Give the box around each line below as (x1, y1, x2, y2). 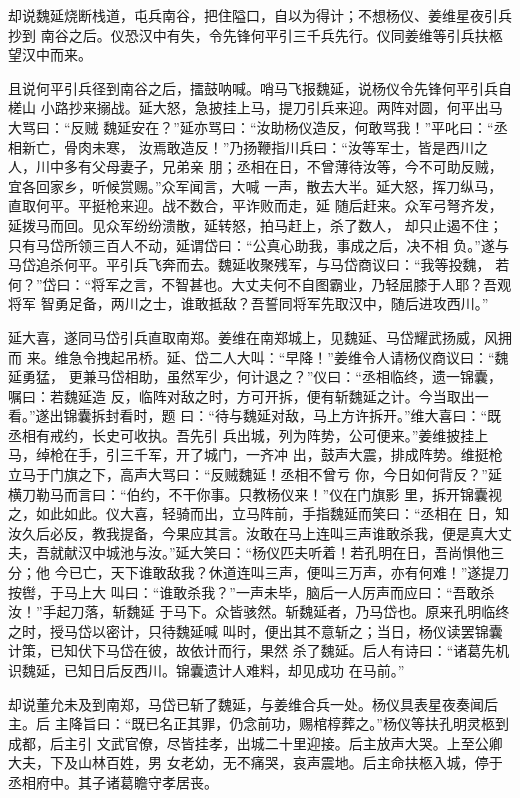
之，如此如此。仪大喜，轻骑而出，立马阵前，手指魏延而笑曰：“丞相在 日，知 (8, 503, 510, 524)
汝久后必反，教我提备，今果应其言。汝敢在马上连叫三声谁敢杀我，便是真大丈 (8, 522, 512, 543)
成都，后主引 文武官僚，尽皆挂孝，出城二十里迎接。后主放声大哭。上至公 (8, 732, 489, 753)
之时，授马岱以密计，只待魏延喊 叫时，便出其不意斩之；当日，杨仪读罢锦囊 (8, 620, 503, 641)
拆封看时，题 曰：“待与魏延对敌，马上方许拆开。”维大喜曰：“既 (91, 405, 502, 426)
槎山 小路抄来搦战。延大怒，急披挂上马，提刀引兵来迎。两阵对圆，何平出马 (8, 97, 503, 118)
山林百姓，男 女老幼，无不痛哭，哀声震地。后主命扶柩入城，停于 (77, 752, 503, 773)
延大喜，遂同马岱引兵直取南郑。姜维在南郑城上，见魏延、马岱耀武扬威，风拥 (8, 326, 512, 347)
